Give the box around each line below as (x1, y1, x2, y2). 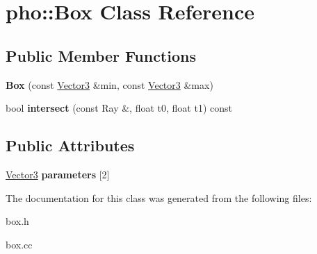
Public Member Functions (6, 44, 196, 66)
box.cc (6, 237, 33, 251)
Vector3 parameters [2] (6, 167, 110, 181)
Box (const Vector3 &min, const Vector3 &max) (6, 77, 213, 92)
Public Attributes (6, 135, 135, 156)
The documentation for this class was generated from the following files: (6, 190, 312, 205)
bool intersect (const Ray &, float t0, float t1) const (6, 101, 232, 115)
